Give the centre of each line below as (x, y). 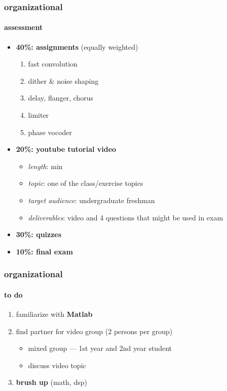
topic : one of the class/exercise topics (86, 183)
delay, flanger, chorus (61, 98)
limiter (39, 115)
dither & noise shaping (63, 80)
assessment (24, 27)
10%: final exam (44, 251)
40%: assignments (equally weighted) (77, 46)
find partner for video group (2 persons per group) (94, 331)
